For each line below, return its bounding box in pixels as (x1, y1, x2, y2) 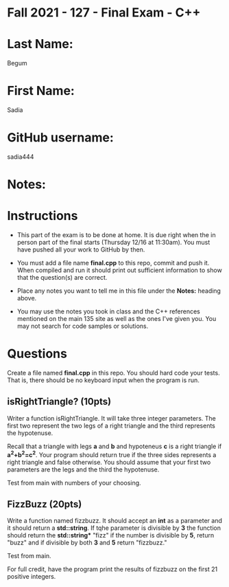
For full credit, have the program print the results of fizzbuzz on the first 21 (7, 565, 218, 573)
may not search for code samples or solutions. (16, 322, 149, 331)
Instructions (7, 208, 78, 224)
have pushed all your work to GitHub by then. (16, 245, 145, 254)
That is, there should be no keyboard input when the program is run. (7, 376, 200, 384)
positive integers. (7, 573, 56, 581)
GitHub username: (7, 130, 114, 146)
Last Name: (7, 36, 73, 52)
